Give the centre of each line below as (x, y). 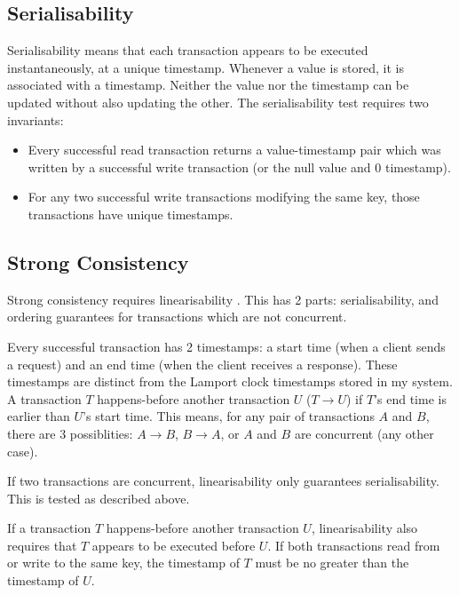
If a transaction (49, 528)
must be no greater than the (332, 563)
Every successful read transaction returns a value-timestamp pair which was (234, 150)
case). (23, 451)
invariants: (36, 119)
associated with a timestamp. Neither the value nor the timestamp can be (208, 85)
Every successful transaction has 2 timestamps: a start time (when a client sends (226, 346)
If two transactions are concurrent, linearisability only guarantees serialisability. (223, 481)
